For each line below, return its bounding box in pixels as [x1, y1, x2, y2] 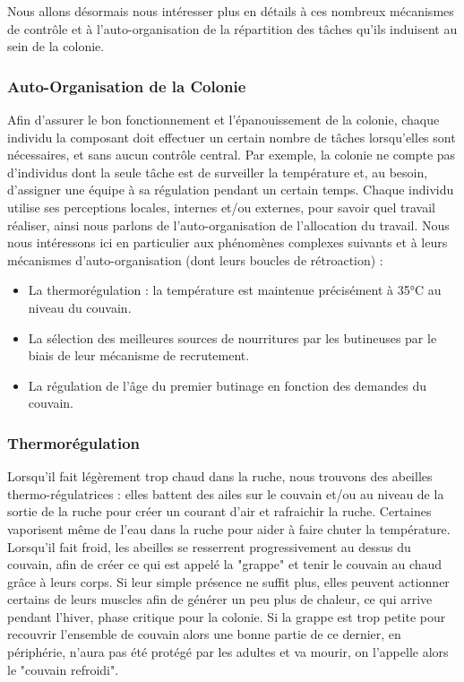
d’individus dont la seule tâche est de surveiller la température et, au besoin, [7, 162, 428, 181]
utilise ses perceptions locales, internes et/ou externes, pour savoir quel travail [7, 197, 435, 216]
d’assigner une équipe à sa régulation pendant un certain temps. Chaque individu [7, 180, 454, 199]
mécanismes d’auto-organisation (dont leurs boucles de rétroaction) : [7, 250, 383, 269]
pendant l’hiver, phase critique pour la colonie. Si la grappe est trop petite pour [7, 607, 446, 626]
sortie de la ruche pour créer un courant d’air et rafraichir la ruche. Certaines [7, 502, 432, 521]
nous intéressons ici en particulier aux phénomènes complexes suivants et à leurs [7, 233, 448, 252]
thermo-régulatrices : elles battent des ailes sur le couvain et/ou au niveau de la [7, 484, 444, 503]
